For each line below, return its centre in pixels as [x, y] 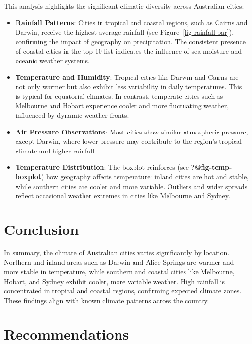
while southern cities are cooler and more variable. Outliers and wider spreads [131, 186]
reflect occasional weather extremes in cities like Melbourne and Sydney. [123, 196]
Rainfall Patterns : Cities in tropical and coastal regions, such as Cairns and [131, 22]
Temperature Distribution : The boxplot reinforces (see [102, 167]
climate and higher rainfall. [56, 150]
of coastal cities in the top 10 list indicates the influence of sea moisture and [129, 51]
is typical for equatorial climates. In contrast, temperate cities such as [119, 96]
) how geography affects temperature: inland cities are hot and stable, [145, 176]
